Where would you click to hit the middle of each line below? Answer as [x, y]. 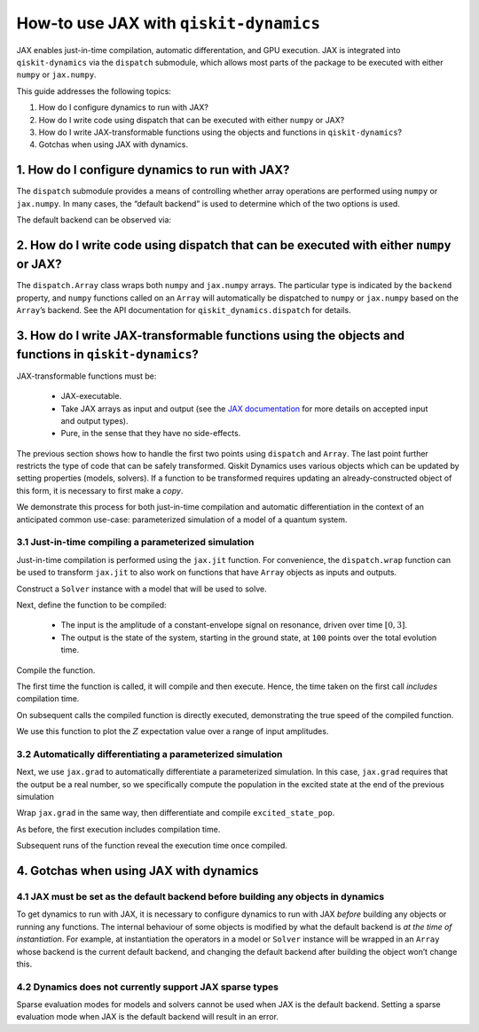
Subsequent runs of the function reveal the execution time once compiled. [152, 846]
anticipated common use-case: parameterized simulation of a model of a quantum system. [182, 520]
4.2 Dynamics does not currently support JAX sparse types [148, 987]
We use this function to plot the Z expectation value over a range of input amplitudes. [173, 731]
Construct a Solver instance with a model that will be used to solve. [141, 589]
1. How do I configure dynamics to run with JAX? [153, 170]
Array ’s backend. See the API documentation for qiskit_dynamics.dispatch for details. [184, 310]
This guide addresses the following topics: [94, 91]
